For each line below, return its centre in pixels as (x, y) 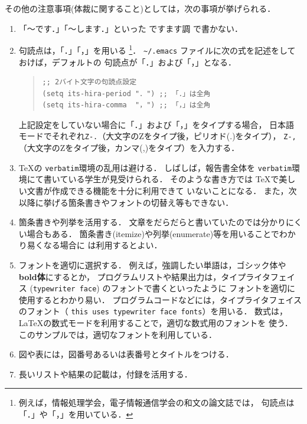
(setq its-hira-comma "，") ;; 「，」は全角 (126, 105)
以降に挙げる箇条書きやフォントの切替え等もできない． (126, 202)
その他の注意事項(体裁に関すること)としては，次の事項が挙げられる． (140, 8)
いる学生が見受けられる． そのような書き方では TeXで (174, 179)
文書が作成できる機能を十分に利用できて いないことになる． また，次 (162, 190)
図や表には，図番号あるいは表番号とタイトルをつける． (126, 354)
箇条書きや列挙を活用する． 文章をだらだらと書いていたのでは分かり (152, 222)
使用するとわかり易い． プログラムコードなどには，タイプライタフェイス (160, 299)
